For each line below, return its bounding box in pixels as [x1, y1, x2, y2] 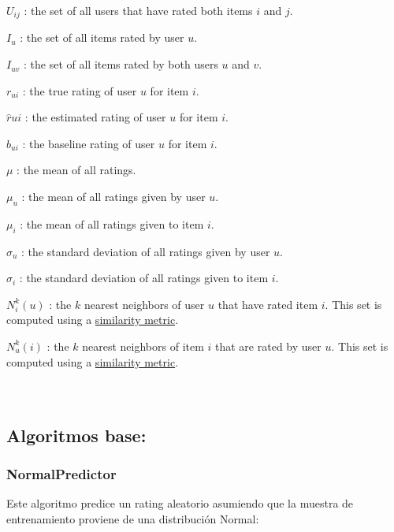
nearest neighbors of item [82, 337, 204, 354]
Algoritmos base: [6, 422, 147, 447]
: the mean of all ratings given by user [21, 188, 206, 205]
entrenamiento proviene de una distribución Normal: [6, 510, 259, 526]
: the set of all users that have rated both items [24, 2, 253, 18]
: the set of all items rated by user [20, 29, 184, 46]
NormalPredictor [6, 464, 117, 484]
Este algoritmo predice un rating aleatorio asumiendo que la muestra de [6, 495, 354, 512]
